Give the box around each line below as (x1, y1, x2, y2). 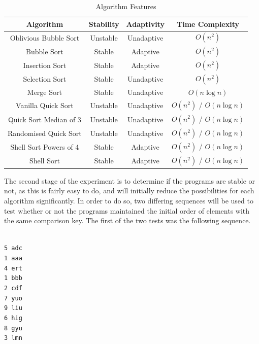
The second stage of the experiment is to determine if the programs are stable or (4, 175, 255, 186)
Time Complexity (177, 18, 239, 29)
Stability (88, 18, 119, 29)
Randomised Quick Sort (8, 127, 82, 138)
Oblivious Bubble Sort (10, 32, 80, 43)
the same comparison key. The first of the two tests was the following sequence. (4, 215, 251, 226)
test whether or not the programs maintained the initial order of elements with (4, 205, 250, 216)
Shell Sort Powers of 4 (10, 142, 79, 152)
